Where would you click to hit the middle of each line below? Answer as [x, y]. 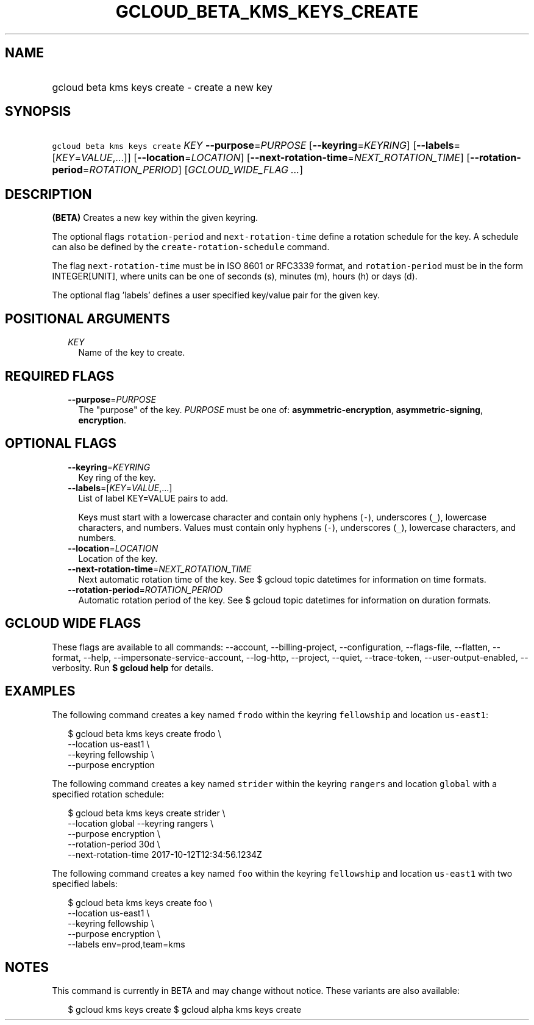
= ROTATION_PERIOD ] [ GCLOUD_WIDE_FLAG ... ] [193, 170]
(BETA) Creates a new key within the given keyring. [155, 218]
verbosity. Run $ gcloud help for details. [133, 667]
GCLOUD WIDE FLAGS [73, 624]
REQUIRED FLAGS [60, 376]
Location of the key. [118, 558]
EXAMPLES [40, 691]
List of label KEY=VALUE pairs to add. [153, 498]
